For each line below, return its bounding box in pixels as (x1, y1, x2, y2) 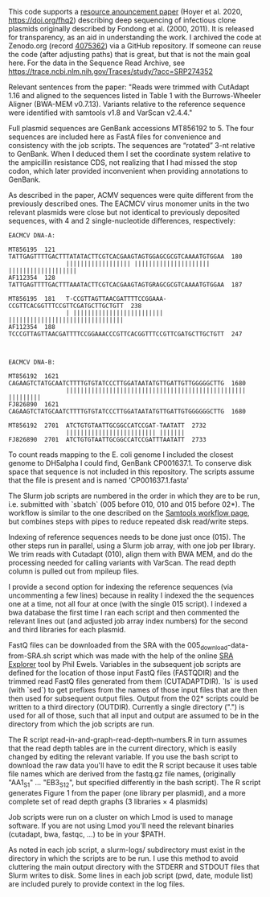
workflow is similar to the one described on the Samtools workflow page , (8, 508, 251, 517)
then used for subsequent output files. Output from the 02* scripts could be (8, 693, 260, 703)
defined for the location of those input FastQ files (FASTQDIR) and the (8, 668, 239, 677)
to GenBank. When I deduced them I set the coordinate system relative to (8, 149, 251, 158)
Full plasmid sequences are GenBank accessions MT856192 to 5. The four (8, 124, 255, 133)
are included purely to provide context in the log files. (8, 878, 186, 888)
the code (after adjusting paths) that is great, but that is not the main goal (8, 50, 251, 59)
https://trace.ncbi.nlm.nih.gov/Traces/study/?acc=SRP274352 (8, 67, 213, 76)
